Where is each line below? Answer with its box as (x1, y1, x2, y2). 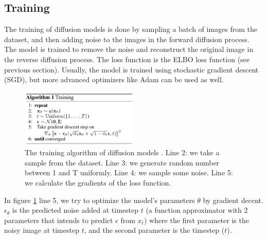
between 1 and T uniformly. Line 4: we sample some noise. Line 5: (25, 167, 233, 178)
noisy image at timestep (4, 225, 79, 235)
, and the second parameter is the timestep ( (84, 225, 225, 235)
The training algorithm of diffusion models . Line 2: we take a (25, 147, 220, 158)
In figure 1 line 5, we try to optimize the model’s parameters (4, 194, 195, 205)
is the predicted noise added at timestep (12, 205, 138, 215)
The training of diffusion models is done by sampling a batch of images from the (4, 24, 258, 34)
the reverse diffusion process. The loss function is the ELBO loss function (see (4, 53, 250, 64)
